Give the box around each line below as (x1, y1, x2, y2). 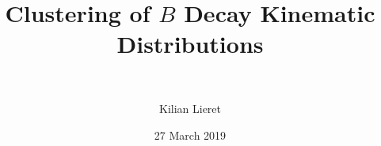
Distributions (116, 28, 264, 60)
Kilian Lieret (158, 99, 222, 116)
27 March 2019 (154, 126, 227, 143)
